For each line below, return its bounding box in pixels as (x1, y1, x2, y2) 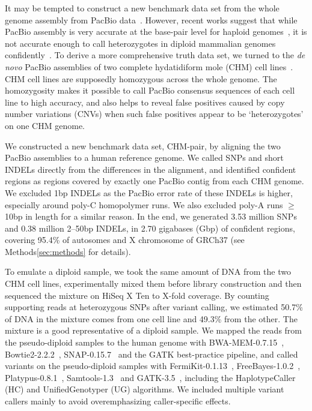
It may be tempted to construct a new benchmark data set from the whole (5, 2, 280, 14)
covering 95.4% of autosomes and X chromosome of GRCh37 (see (5, 233, 245, 246)
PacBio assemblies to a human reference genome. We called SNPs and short (5, 151, 284, 164)
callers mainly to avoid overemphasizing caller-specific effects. (5, 395, 231, 407)
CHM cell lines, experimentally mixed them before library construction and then (5, 277, 302, 290)
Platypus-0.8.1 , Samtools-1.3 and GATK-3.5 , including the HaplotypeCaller (5, 371, 296, 383)
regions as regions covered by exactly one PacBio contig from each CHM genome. (5, 175, 304, 187)
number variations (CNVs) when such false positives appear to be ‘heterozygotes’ (5, 107, 304, 120)
